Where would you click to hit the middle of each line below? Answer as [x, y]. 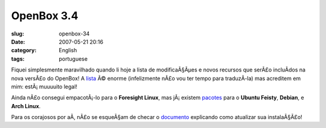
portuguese [73, 59]
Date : [18, 41]
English [68, 50]
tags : [18, 59]
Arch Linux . [26, 106]
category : [24, 50]
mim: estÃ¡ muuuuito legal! [44, 87]
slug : [18, 34]
